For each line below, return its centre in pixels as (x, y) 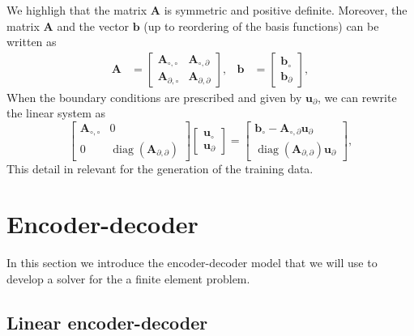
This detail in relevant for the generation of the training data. (160, 168)
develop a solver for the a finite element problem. (128, 278)
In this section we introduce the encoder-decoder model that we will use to (192, 263)
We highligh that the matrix (77, 10)
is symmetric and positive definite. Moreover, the (286, 10)
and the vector (93, 26)
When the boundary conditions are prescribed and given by (154, 97)
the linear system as (56, 113)
